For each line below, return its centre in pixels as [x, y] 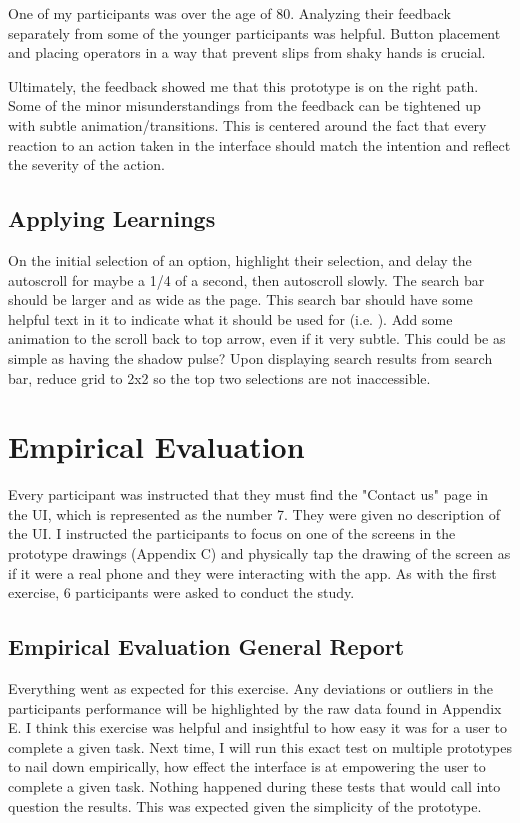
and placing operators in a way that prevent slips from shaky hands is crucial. [247, 52]
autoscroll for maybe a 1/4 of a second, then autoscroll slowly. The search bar [246, 279]
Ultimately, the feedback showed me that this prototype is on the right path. [243, 85]
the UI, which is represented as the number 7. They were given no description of [254, 513]
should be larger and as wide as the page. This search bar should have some [240, 299]
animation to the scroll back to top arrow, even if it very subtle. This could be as [257, 338]
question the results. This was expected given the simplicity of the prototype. [245, 805]
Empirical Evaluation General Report [206, 646]
